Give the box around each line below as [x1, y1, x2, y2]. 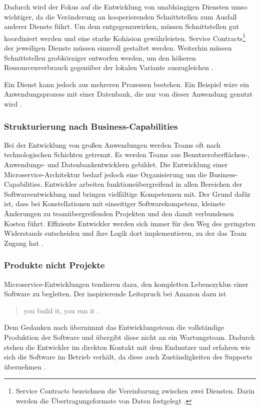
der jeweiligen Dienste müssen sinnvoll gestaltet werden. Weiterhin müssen [4, 43, 232, 53]
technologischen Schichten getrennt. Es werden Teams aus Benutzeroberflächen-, [4, 149, 249, 160]
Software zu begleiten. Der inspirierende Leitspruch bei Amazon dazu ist [4, 288, 226, 299]
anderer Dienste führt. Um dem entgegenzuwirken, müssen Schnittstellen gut [4, 21, 239, 32]
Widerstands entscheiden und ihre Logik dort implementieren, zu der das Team [4, 228, 247, 238]
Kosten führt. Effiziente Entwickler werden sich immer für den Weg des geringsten [4, 218, 255, 228]
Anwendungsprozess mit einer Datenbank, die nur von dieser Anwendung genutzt [4, 89, 253, 99]
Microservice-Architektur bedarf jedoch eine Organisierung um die [4, 169, 207, 179]
